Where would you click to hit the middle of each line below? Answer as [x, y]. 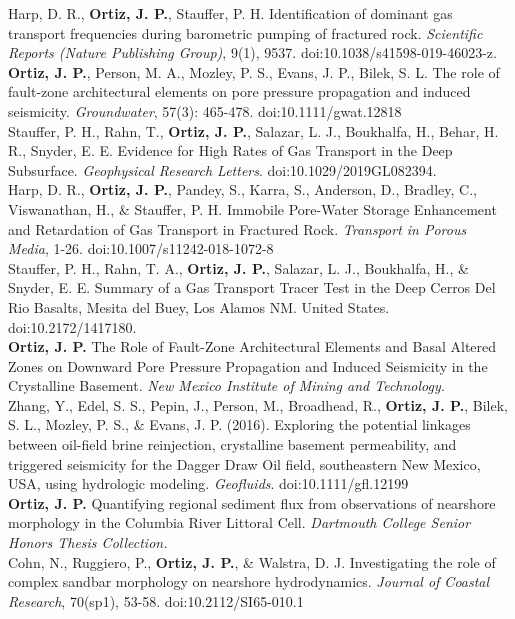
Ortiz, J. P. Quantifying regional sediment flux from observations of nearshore [252, 502]
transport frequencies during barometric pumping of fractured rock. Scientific [245, 32]
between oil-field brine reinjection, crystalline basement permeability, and [232, 444]
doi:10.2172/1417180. [72, 326]
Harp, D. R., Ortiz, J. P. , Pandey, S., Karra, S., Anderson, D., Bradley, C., [242, 189]
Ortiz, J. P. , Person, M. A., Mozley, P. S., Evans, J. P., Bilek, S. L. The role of [254, 71]
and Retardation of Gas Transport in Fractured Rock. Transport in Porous [237, 228]
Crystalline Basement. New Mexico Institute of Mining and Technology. [227, 385]
